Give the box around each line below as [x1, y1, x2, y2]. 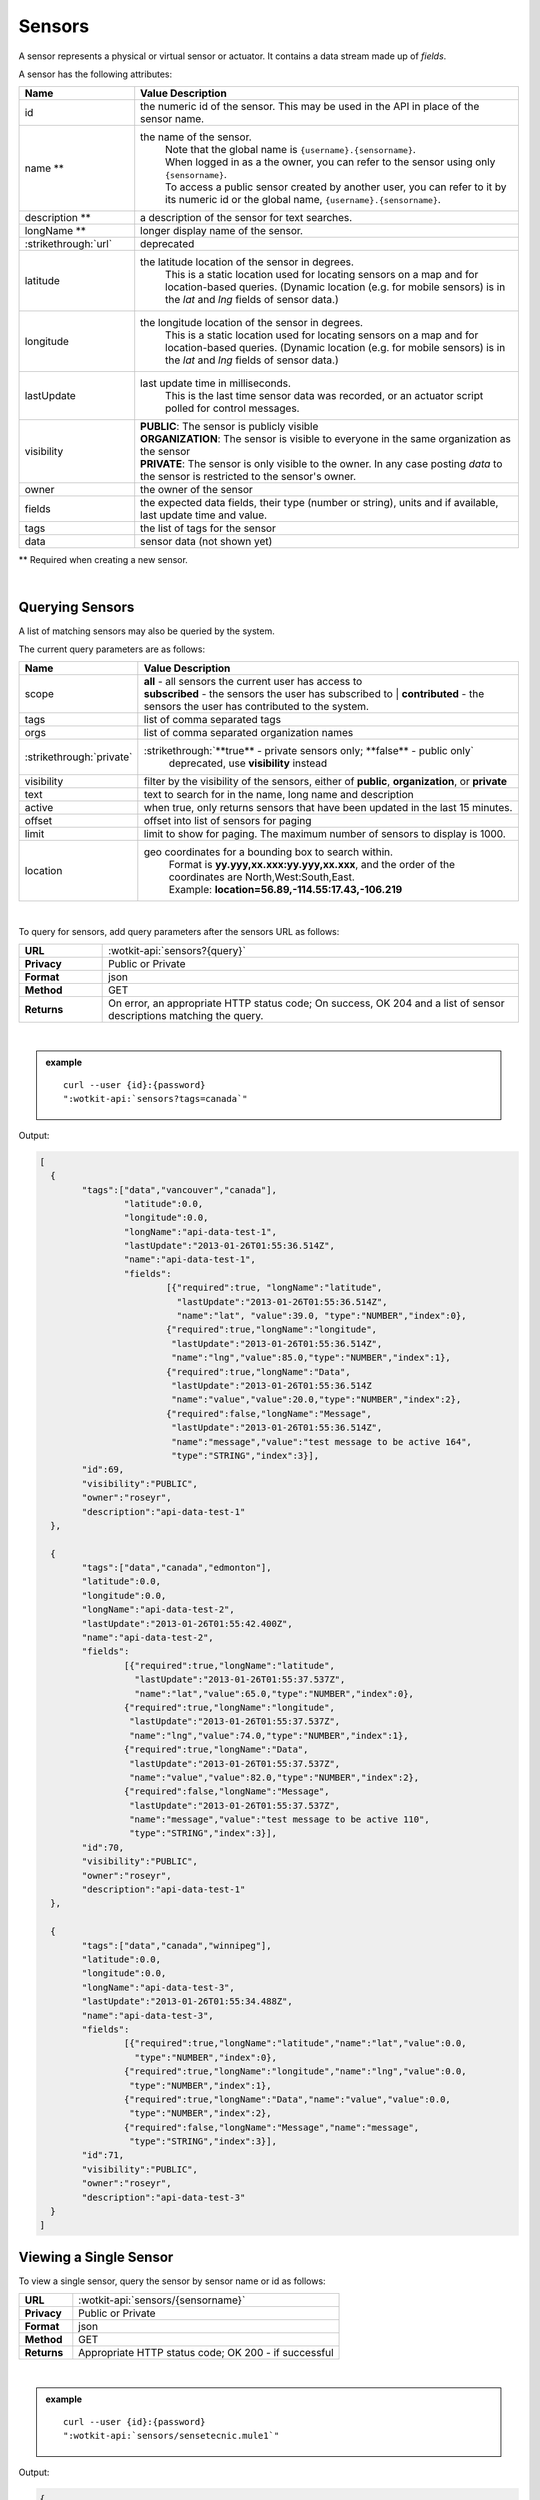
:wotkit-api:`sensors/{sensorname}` [78, 2293, 246, 2307]
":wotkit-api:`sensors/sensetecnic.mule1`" [63, 2430, 280, 2442]
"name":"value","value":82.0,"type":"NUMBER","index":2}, [128, 1771, 420, 1783]
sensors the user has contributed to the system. [143, 700, 370, 714]
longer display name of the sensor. [140, 224, 304, 238]
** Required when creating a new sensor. [18, 554, 189, 566]
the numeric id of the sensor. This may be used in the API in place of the [140, 100, 480, 114]
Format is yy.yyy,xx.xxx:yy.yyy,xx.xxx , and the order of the [168, 858, 455, 872]
